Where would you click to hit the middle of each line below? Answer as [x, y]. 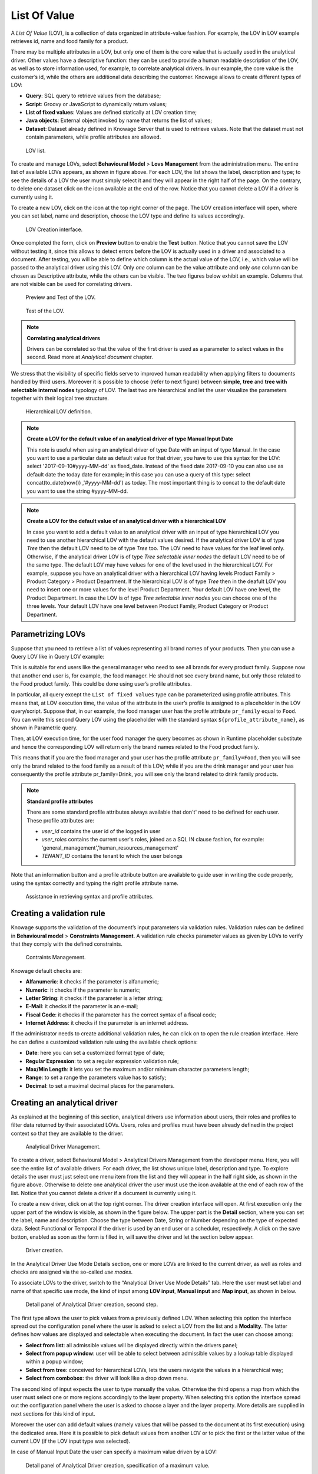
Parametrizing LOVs [48, 634]
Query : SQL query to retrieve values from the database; [93, 96]
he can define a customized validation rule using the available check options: [104, 1042]
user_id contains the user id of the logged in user [101, 831]
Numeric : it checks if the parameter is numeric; [83, 990]
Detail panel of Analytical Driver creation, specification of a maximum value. [118, 1465]
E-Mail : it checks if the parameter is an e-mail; [82, 1006]
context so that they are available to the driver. [67, 1133]
